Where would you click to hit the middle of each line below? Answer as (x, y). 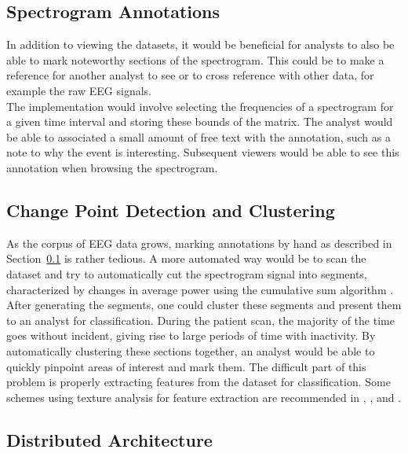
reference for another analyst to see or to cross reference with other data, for (190, 75)
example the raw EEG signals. (79, 90)
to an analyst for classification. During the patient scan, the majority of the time (200, 320)
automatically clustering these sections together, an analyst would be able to (191, 350)
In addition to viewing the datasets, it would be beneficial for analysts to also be (200, 44)
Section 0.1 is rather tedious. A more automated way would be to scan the (186, 258)
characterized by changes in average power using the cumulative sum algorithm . (200, 289)
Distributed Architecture (109, 439)
